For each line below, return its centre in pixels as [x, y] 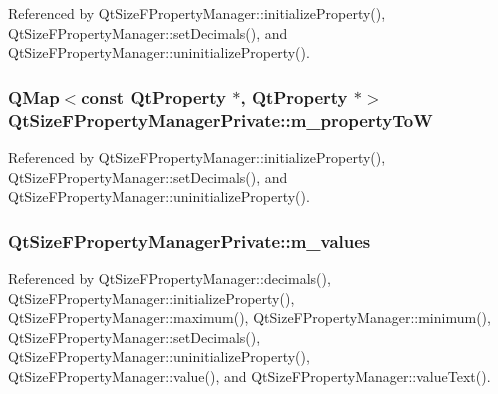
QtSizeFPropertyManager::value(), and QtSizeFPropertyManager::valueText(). [249, 375]
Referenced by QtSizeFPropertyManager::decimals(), [169, 277]
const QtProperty [153, 96]
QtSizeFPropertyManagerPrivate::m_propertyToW [220, 119]
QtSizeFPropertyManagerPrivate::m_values [189, 240]
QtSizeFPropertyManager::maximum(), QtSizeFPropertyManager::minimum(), [249, 317]
